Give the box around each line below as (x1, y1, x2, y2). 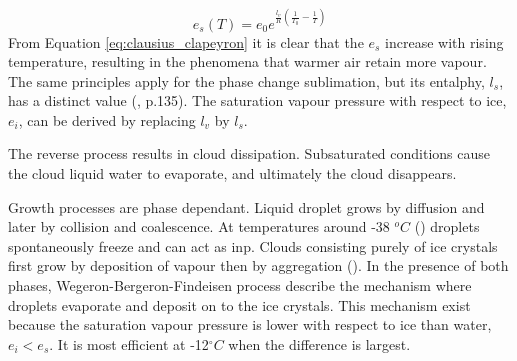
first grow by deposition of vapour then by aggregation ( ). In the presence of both (8, 255, 509, 276)
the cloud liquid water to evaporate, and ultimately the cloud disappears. (8, 163, 457, 184)
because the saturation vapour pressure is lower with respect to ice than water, (8, 314, 492, 335)
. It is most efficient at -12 (49, 333, 209, 354)
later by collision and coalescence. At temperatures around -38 (8, 216, 390, 237)
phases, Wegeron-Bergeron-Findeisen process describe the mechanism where (8, 275, 472, 296)
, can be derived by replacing (18, 109, 196, 130)
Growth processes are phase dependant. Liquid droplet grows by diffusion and (8, 196, 485, 217)
